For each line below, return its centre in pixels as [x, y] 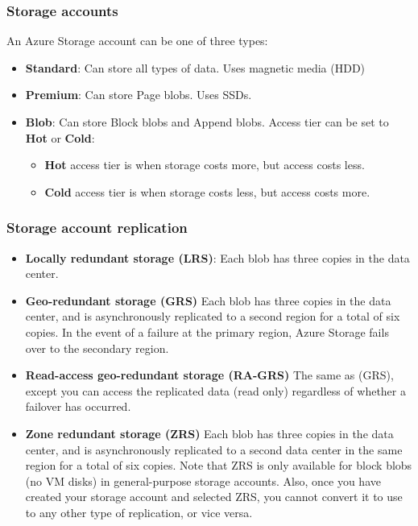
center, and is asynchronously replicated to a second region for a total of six [213, 316]
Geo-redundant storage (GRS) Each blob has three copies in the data [208, 300]
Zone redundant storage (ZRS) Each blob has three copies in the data [209, 433]
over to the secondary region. [97, 348]
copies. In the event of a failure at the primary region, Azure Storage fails [207, 331]
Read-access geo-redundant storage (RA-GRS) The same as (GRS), [209, 375]
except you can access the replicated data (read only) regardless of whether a [215, 390]
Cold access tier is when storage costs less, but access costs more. [207, 191]
